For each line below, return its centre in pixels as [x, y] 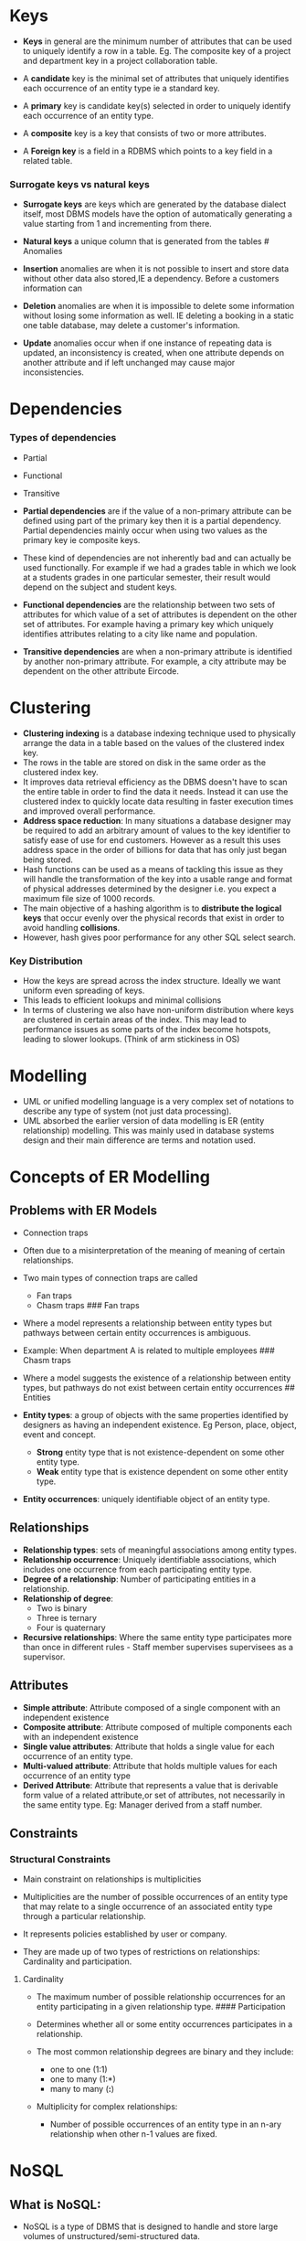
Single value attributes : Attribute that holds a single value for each [148, 1746]
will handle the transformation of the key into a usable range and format [157, 879]
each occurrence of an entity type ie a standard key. [121, 88]
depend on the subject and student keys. [100, 587]
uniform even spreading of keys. [84, 990]
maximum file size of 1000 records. [89, 898]
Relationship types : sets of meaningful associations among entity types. [159, 1550]
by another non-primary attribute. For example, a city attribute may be [154, 661]
